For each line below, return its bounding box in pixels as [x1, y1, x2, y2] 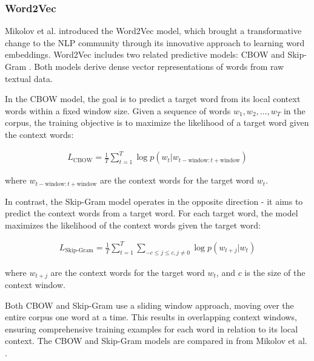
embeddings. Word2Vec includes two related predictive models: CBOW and [5, 48, 285, 61]
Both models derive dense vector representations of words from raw [34, 60, 284, 72]
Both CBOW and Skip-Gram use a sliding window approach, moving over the [5, 298, 294, 311]
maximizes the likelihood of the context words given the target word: [5, 218, 261, 231]
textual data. [5, 72, 53, 84]
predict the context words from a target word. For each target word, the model [5, 207, 298, 219]
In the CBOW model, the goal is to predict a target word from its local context [5, 92, 301, 105]
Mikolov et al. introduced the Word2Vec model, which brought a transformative [5, 24, 302, 37]
